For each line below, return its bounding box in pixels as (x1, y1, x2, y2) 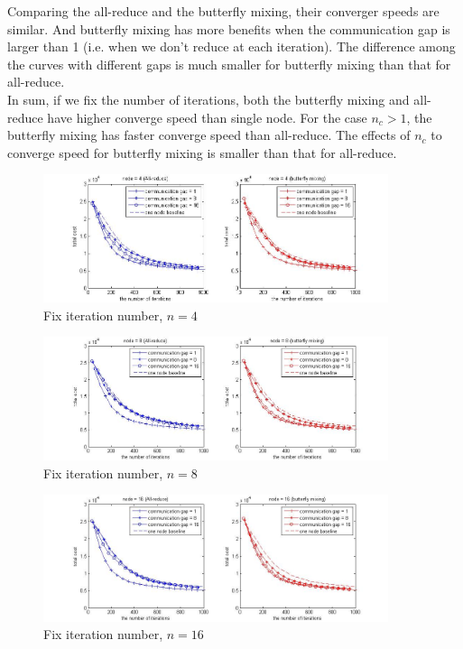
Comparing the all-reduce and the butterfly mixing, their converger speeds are (7, 2, 440, 20)
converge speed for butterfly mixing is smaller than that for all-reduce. (7, 143, 397, 162)
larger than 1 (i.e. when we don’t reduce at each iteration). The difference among (7, 37, 456, 56)
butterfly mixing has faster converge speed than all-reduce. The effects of (7, 125, 411, 144)
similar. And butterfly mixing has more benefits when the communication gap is (7, 19, 450, 38)
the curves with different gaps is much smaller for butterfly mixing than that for (7, 54, 451, 73)
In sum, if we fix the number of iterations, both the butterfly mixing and (7, 89, 410, 108)
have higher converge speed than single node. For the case (47, 107, 367, 126)
